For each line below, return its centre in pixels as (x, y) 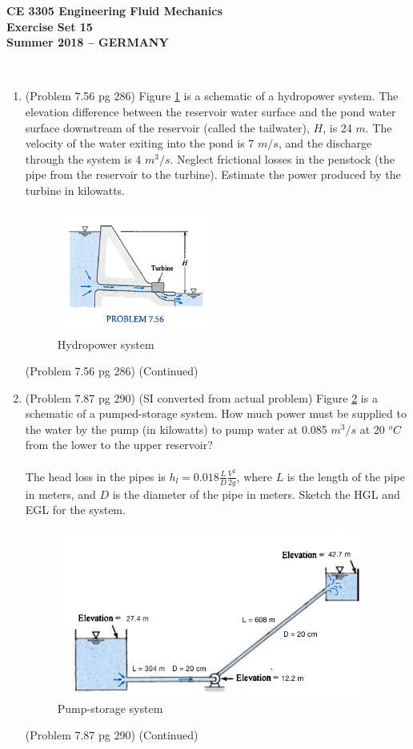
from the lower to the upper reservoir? (119, 445)
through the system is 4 (83, 158)
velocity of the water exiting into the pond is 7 (140, 143)
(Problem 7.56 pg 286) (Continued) (112, 371)
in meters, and (60, 494)
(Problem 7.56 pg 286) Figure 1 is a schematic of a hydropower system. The (212, 96)
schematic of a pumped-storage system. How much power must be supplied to (216, 413)
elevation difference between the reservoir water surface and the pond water (211, 111)
